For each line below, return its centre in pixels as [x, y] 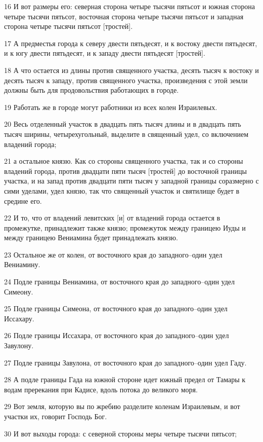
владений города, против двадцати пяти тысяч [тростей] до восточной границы [125, 171]
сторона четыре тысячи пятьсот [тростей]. [69, 26]
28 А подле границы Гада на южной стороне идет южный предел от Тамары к [125, 379]
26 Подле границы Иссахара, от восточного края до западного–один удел [117, 335]
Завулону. [19, 345]
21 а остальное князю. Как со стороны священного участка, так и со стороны [124, 161]
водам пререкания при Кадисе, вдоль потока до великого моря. [101, 389]
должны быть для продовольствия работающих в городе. [92, 90]
